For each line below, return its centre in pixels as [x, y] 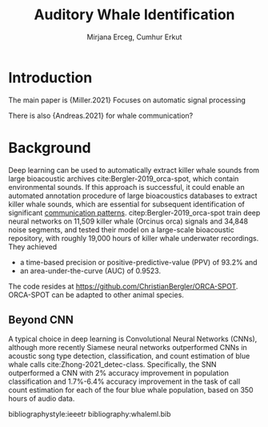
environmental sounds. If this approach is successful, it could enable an [127, 187]
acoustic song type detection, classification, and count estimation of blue [129, 356]
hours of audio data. [42, 399]
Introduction [50, 77]
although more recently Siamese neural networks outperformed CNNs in [128, 348]
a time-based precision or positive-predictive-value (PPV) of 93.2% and [138, 262]
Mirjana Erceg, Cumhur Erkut [134, 37]
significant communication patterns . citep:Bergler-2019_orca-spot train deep [134, 212]
